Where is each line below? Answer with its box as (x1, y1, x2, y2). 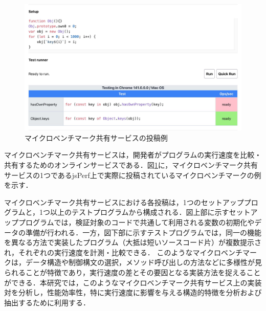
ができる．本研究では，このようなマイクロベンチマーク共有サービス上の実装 (4, 277, 262, 287)
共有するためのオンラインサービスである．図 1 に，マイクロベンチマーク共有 (4, 159, 258, 170)
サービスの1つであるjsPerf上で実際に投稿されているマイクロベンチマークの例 (4, 169, 261, 180)
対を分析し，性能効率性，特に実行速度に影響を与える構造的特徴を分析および (4, 287, 262, 298)
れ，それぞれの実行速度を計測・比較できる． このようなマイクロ (4, 247, 221, 257)
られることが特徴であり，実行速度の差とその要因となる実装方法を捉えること (4, 266, 261, 277)
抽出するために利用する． (4, 297, 90, 307)
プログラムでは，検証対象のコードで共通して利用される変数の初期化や (18, 216, 255, 227)
